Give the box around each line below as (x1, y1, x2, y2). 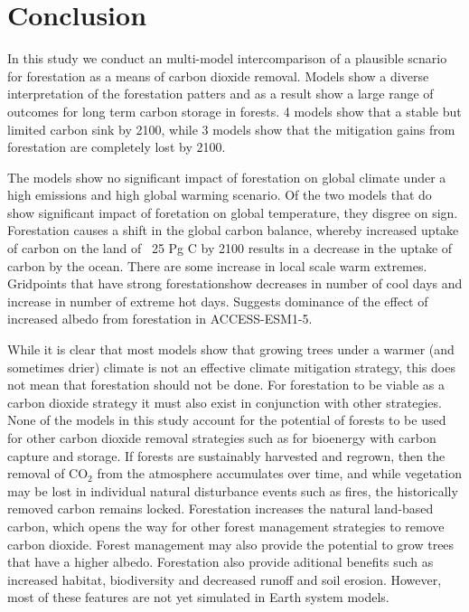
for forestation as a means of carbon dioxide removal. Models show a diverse (7, 66, 429, 85)
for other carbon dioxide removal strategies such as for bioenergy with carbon (7, 428, 436, 447)
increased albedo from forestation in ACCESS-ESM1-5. (7, 309, 313, 328)
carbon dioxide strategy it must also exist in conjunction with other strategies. (7, 392, 442, 411)
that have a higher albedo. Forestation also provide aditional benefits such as (7, 552, 434, 571)
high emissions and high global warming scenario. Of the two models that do (7, 185, 432, 204)
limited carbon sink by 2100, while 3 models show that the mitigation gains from (7, 119, 455, 138)
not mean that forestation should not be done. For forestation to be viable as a (7, 375, 446, 394)
